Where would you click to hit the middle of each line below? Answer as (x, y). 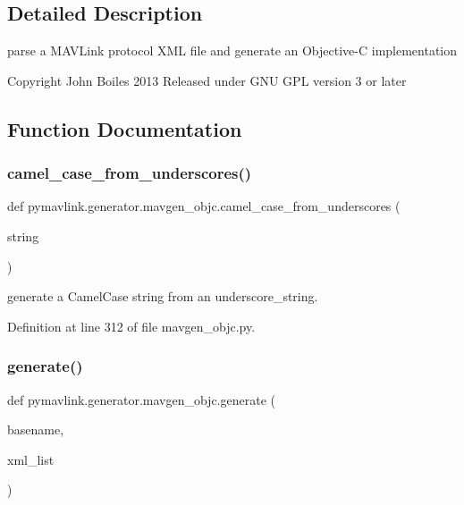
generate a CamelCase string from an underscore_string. (163, 296)
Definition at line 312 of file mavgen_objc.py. (131, 326)
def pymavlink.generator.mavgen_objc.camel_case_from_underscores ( (204, 206)
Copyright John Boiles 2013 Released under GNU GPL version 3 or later (207, 80)
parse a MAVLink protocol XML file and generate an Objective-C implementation (232, 50)
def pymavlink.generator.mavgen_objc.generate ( (141, 399)
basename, (36, 429)
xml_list (31, 459)
